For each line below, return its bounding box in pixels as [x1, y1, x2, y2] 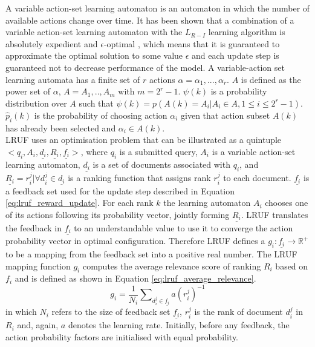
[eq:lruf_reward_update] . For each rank [5, 196, 154, 209]
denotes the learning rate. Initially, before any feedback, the [68, 319, 290, 331]
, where [80, 145, 108, 157]
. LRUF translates [241, 208, 308, 220]
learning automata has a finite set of [5, 73, 140, 85]
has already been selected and [5, 121, 116, 134]
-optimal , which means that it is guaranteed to [103, 37, 280, 50]
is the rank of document [194, 305, 283, 318]
